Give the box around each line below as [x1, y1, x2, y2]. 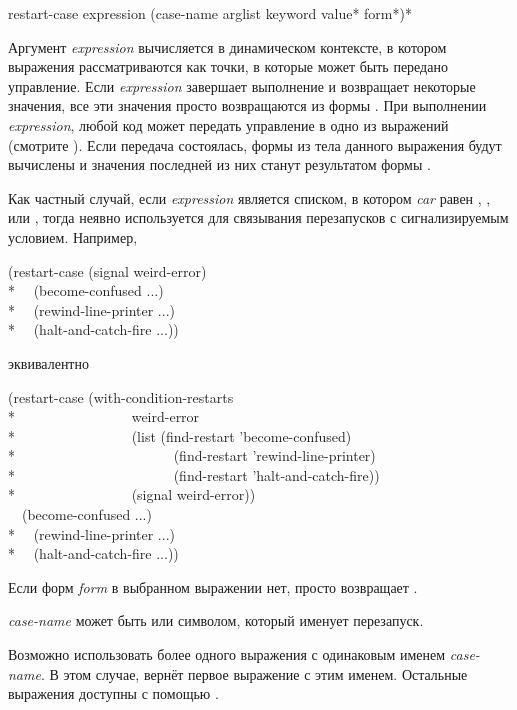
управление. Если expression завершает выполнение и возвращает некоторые [8, 75, 476, 96]
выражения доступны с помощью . [8, 683, 219, 704]
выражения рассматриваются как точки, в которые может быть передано [8, 56, 448, 77]
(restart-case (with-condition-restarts [8, 386, 234, 407]
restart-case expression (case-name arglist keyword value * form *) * [8, 3, 412, 23]
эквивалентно [8, 352, 89, 373]
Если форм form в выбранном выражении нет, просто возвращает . [8, 576, 418, 597]
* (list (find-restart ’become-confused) [8, 425, 352, 446]
